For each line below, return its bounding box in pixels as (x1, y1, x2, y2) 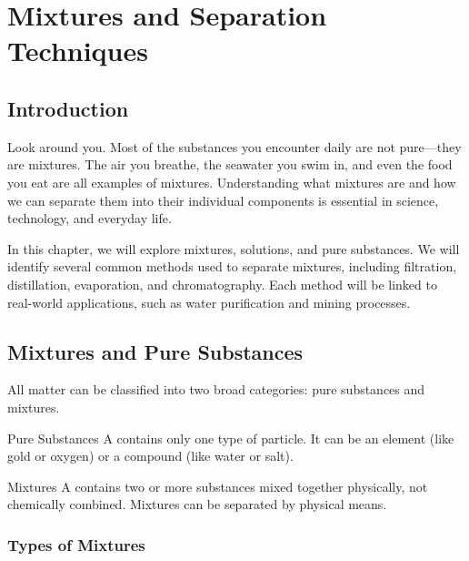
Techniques (7, 32, 148, 69)
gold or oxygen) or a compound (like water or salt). (7, 446, 294, 465)
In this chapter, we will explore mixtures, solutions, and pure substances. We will (7, 239, 460, 258)
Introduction (7, 94, 129, 122)
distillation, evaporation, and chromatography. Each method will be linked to (7, 274, 437, 293)
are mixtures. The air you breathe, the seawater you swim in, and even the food (7, 155, 453, 174)
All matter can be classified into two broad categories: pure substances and (7, 380, 425, 399)
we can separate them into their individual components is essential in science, (7, 190, 439, 209)
